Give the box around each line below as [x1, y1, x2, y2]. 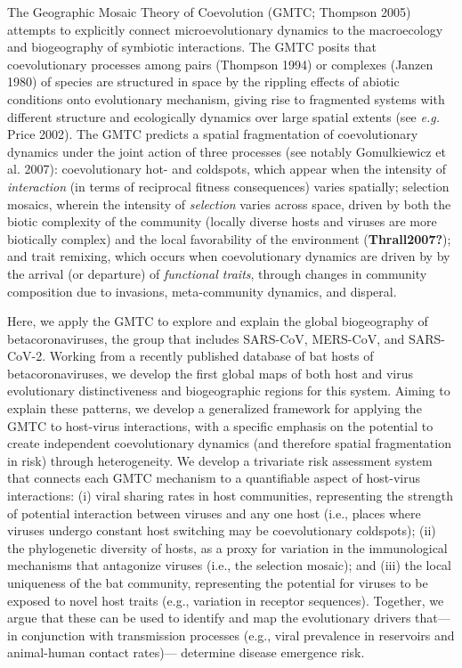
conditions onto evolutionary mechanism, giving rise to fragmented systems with [7, 89, 445, 108]
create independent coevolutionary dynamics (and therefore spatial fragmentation [7, 434, 451, 452]
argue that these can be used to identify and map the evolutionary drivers [7, 608, 411, 627]
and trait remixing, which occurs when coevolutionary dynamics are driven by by [7, 247, 450, 265]
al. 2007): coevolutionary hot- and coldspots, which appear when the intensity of [7, 159, 447, 178]
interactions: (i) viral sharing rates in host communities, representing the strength [7, 486, 453, 505]
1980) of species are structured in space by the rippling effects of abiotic [7, 72, 400, 91]
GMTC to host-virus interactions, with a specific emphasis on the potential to [7, 416, 434, 435]
